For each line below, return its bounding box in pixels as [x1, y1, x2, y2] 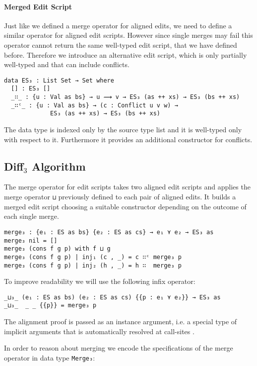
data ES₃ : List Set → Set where [4, 77, 114, 84]
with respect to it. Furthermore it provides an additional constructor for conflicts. [4, 134, 253, 144]
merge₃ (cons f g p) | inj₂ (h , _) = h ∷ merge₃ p [4, 262, 182, 269]
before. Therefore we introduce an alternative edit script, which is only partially [4, 49, 247, 60]
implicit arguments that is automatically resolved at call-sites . [4, 326, 194, 336]
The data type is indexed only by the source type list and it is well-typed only [4, 124, 242, 135]
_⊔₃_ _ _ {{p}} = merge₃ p [4, 302, 97, 309]
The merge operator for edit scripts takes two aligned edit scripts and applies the [4, 182, 251, 192]
